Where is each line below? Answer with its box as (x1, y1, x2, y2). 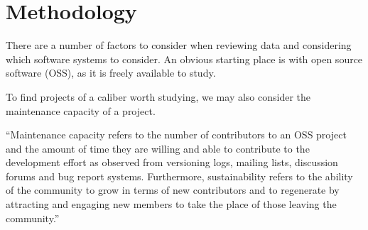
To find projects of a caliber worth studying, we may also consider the (6, 89, 311, 104)
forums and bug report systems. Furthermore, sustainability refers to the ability (6, 168, 353, 183)
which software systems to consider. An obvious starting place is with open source (6, 51, 363, 66)
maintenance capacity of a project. (6, 103, 156, 118)
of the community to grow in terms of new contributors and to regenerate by (6, 182, 340, 197)
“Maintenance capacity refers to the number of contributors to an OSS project (6, 127, 347, 142)
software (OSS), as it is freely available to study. (6, 65, 216, 80)
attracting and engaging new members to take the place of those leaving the (6, 197, 337, 212)
